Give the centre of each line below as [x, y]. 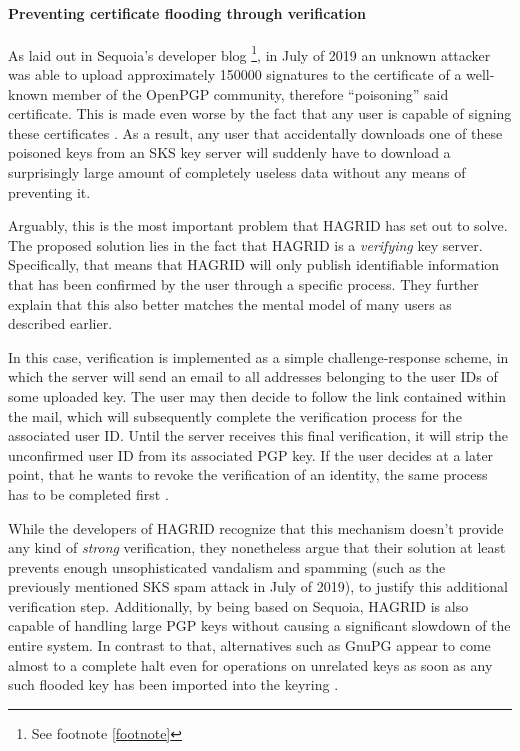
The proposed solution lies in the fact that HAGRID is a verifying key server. [245, 244]
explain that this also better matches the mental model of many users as [230, 303]
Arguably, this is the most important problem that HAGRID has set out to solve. [258, 225]
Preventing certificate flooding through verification [187, 12]
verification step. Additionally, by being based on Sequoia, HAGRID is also [238, 605]
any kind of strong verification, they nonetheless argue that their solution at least [257, 547]
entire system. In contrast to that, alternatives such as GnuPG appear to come [249, 645]
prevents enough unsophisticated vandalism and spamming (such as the [227, 566]
